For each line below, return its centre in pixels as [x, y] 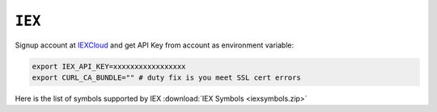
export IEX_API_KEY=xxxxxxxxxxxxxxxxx [109, 66]
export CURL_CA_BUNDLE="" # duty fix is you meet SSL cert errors [166, 77]
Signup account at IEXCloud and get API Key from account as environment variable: [155, 45]
